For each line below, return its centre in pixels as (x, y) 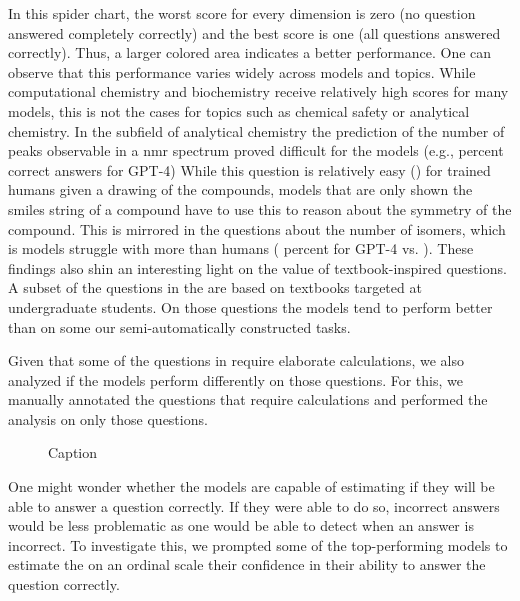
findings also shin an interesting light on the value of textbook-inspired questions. (257, 267)
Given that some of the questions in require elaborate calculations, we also (236, 360)
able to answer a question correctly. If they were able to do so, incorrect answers (254, 505)
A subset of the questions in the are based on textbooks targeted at (215, 287)
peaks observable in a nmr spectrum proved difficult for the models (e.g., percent (256, 150)
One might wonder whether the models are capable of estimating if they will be (251, 486)
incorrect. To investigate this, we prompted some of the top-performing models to (258, 544)
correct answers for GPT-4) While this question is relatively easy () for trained (249, 169)
